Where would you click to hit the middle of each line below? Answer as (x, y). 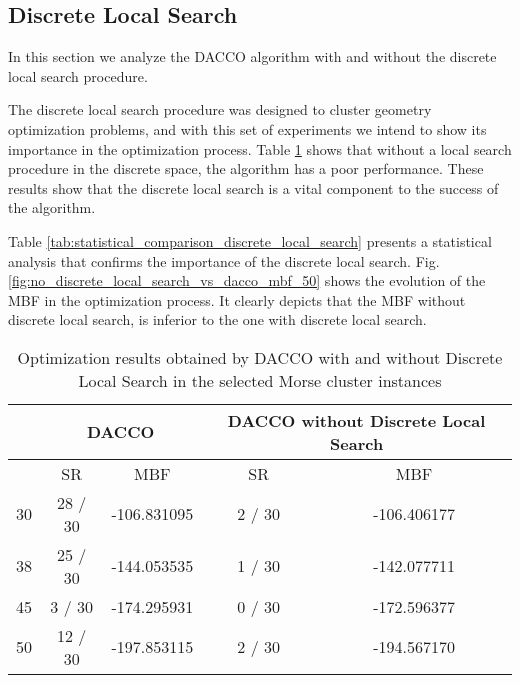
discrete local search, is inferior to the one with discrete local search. (217, 319)
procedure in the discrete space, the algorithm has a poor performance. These (246, 168)
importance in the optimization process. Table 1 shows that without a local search (260, 148)
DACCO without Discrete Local (356, 420)
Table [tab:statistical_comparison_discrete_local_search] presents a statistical (250, 240)
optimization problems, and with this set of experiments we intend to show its (247, 128)
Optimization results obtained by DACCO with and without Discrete (260, 357)
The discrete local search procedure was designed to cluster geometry (220, 109)
